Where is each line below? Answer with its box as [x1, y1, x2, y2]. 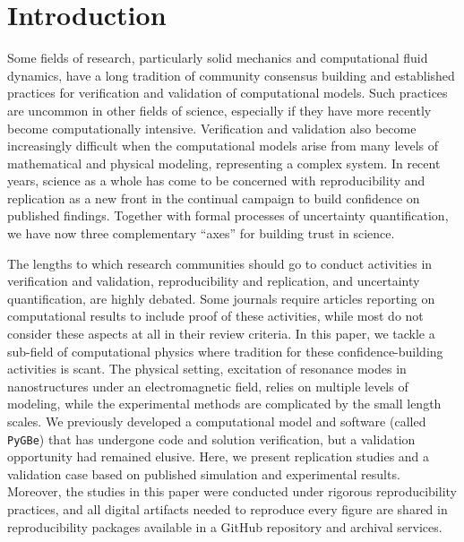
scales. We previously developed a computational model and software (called [7, 412, 426, 430]
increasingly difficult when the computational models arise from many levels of [7, 136, 439, 155]
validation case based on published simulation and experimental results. [7, 464, 400, 483]
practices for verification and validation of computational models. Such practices [7, 83, 448, 102]
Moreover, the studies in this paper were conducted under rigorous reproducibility [7, 482, 457, 501]
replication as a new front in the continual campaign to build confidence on [7, 188, 420, 207]
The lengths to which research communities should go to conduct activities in [7, 254, 433, 272]
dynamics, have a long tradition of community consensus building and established [7, 65, 455, 84]
